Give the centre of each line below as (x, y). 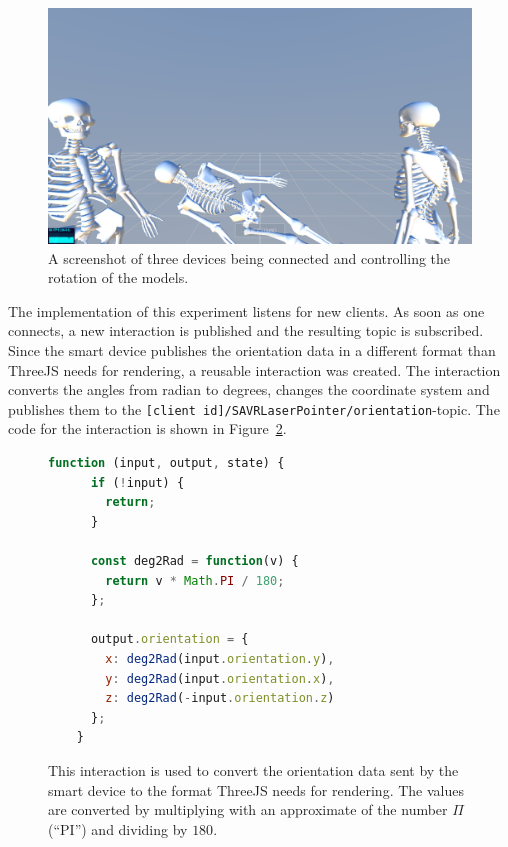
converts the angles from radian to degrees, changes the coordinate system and (249, 389)
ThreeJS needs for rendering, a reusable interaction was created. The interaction (254, 369)
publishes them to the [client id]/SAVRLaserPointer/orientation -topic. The (254, 408)
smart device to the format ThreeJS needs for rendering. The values (256, 789)
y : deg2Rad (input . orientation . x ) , (220, 678)
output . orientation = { (169, 639)
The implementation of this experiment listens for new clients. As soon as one (246, 310)
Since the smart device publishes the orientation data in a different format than (252, 349)
